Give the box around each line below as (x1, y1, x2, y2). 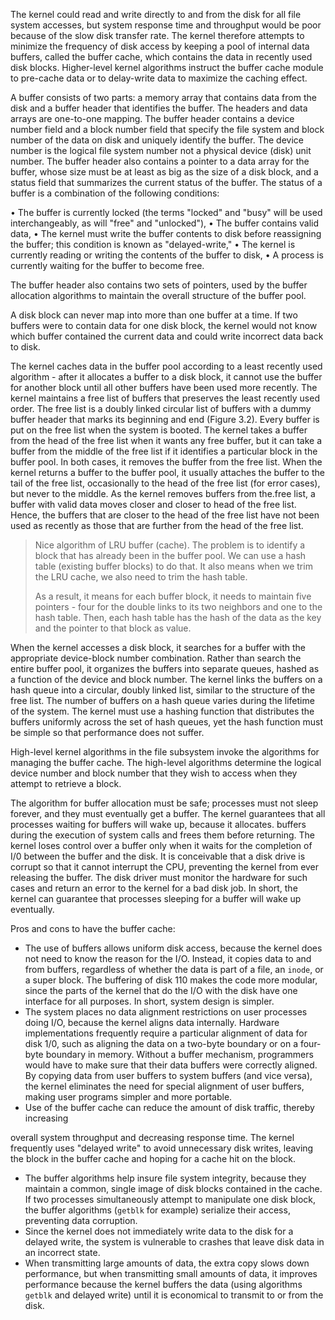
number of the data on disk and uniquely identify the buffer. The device (10, 134, 304, 146)
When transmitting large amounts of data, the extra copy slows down (24, 1257, 310, 1269)
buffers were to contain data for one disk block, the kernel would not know (10, 320, 318, 331)
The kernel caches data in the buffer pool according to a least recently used (10, 360, 323, 372)
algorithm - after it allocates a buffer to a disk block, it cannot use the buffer (10, 371, 323, 383)
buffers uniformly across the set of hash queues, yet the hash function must (10, 716, 324, 728)
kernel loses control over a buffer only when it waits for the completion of (10, 840, 313, 851)
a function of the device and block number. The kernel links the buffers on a (10, 674, 323, 685)
